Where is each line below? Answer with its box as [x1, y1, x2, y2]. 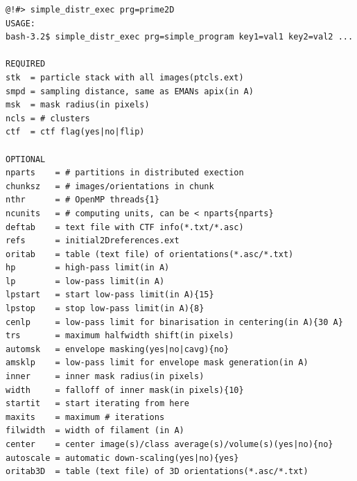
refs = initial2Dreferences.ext [6, 236, 180, 246]
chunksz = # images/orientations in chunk [6, 181, 214, 191]
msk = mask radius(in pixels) [6, 100, 150, 110]
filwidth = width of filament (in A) [6, 426, 184, 436]
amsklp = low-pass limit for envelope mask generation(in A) [6, 358, 308, 368]
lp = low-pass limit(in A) [6, 276, 165, 286]
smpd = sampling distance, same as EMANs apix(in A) [6, 86, 254, 96]
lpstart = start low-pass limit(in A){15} [6, 290, 214, 300]
